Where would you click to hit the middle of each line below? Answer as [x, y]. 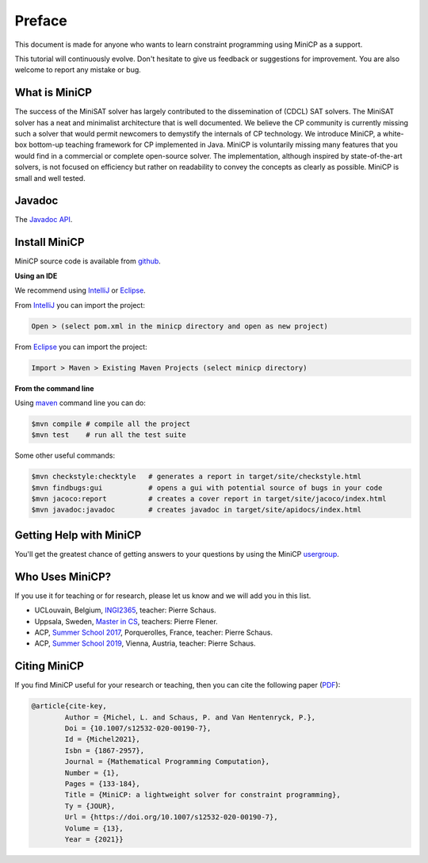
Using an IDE [36, 276]
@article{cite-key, [69, 706]
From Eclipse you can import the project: [81, 347]
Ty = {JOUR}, [90, 806]
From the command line [54, 388]
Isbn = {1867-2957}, [105, 750]
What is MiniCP [53, 92]
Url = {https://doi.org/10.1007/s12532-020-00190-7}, [171, 817]
